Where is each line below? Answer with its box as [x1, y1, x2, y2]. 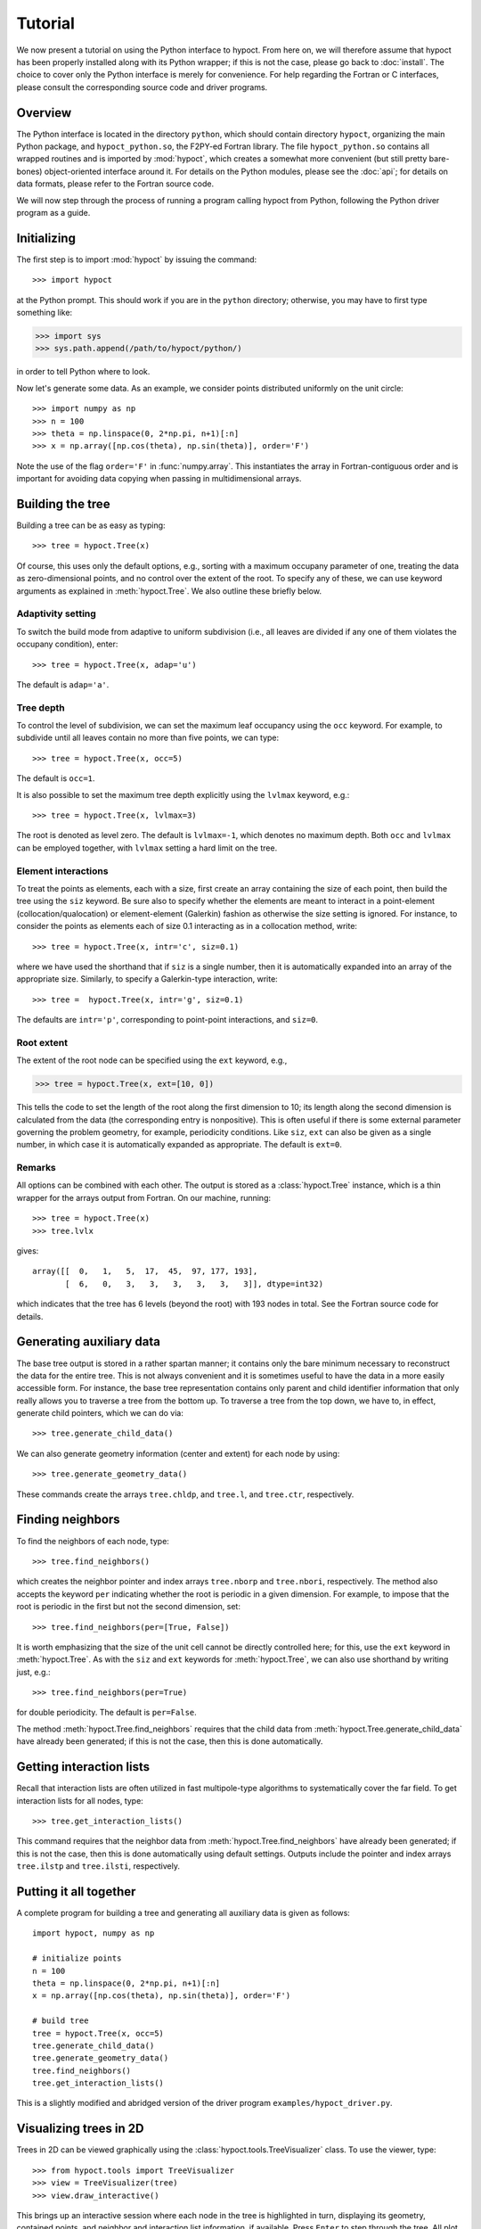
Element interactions [16, 865, 109, 877]
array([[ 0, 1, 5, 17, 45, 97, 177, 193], [32, 1266, 258, 1277]
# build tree [32, 2016, 89, 2026]
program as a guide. [16, 207, 91, 218]
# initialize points [32, 1953, 122, 1963]
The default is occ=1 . [16, 773, 95, 784]
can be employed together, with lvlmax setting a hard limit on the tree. [16, 843, 278, 853]
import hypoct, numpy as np [32, 1929, 155, 1938]
